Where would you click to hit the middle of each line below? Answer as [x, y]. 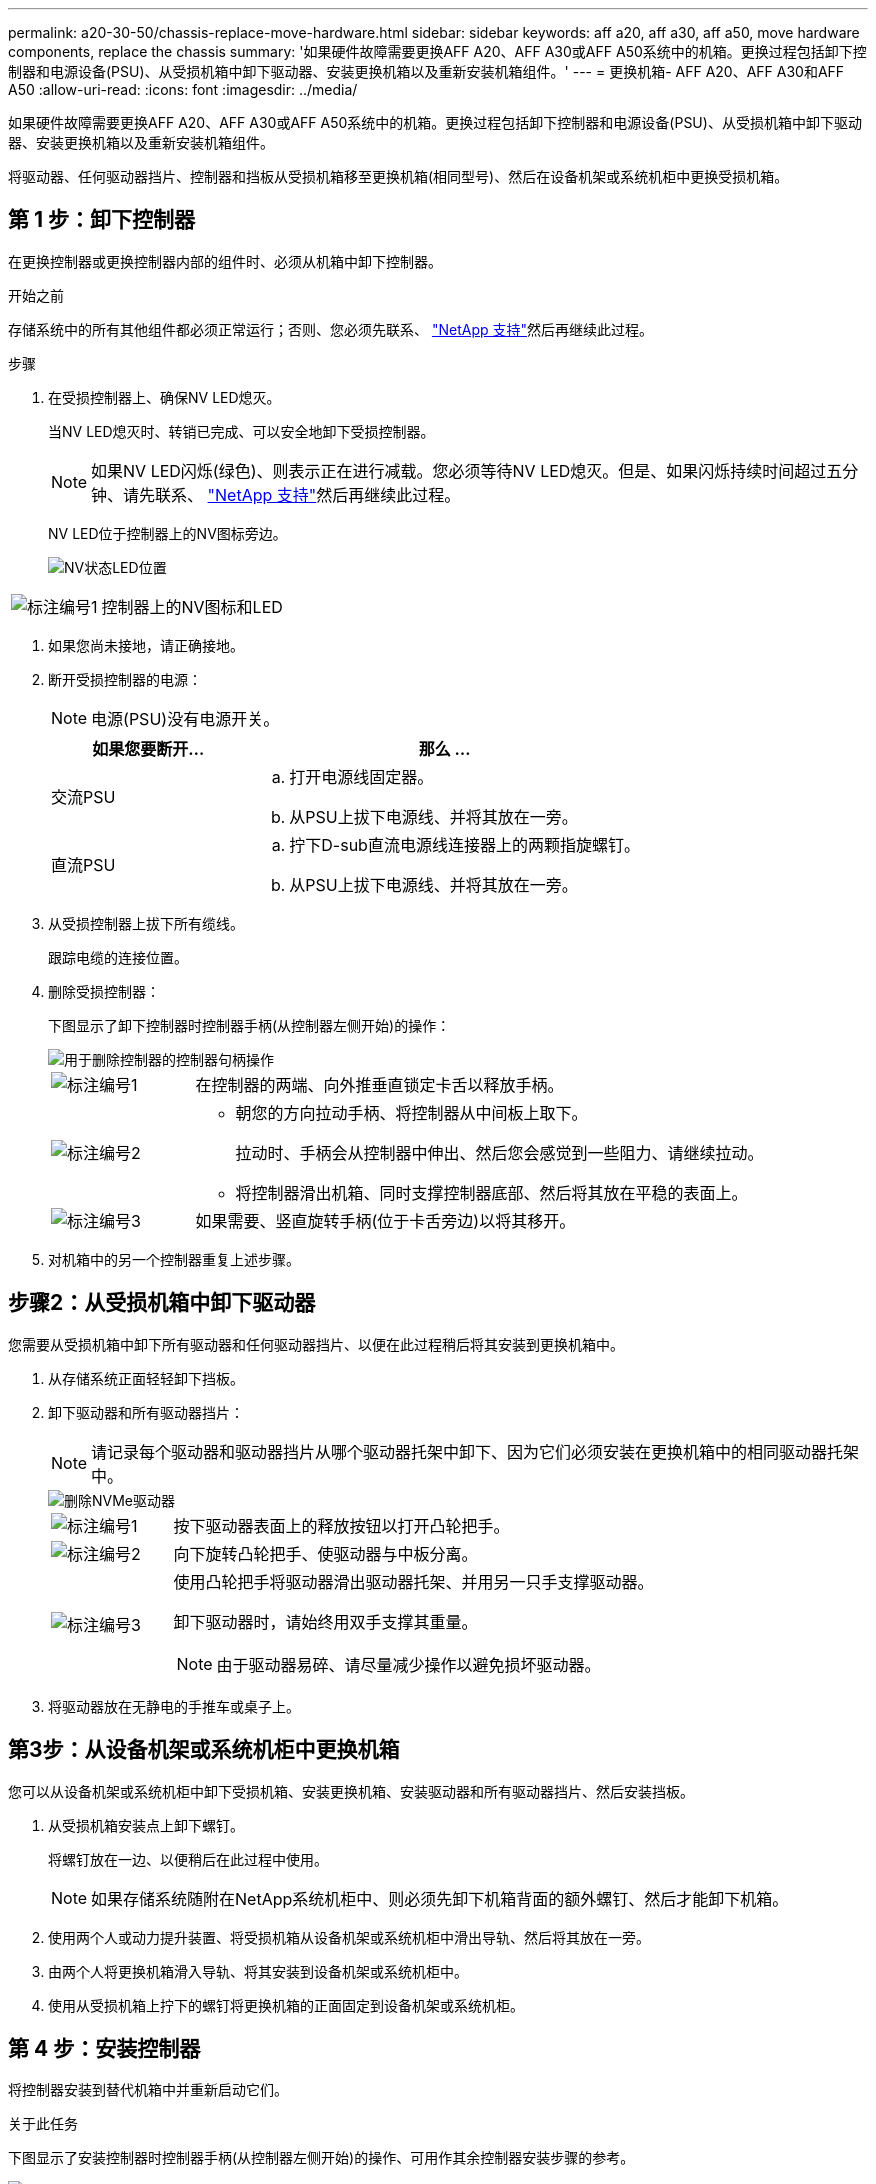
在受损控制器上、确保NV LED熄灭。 [164, 397]
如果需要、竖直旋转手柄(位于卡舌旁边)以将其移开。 [385, 1220]
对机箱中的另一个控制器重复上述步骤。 [174, 1259]
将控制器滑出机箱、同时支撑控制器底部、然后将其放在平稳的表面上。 [491, 1192]
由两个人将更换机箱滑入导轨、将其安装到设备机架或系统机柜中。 [258, 1971]
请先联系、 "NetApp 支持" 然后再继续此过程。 [292, 494]
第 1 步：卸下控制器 [101, 220]
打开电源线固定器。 [361, 776]
